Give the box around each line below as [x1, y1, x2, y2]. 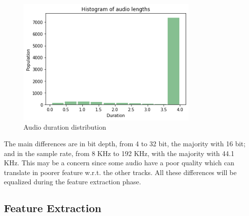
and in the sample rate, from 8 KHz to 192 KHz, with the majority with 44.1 [4, 148, 234, 158]
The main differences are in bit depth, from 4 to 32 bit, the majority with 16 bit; [4, 138, 246, 148]
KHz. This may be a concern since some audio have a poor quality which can [4, 157, 234, 168]
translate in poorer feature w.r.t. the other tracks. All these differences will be [4, 167, 237, 177]
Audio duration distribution [23, 122, 106, 132]
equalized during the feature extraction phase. [4, 177, 141, 187]
